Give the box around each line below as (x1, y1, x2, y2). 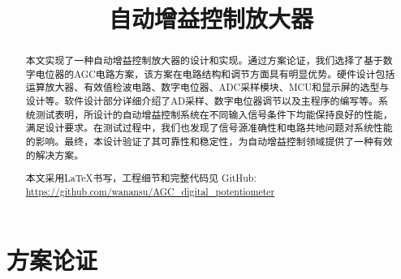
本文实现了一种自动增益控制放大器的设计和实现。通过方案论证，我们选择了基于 (25, 54, 383, 67)
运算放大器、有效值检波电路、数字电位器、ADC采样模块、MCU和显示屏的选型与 (25, 80, 390, 94)
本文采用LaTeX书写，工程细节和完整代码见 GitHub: (25, 171, 257, 185)
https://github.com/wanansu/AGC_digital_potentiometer (25, 184, 275, 198)
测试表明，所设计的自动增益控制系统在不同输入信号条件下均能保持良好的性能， (35, 107, 393, 121)
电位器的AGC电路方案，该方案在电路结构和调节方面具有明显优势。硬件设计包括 (35, 67, 395, 80)
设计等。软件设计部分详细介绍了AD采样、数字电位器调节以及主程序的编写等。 (25, 94, 378, 108)
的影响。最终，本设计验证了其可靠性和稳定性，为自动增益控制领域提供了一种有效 (25, 135, 393, 148)
